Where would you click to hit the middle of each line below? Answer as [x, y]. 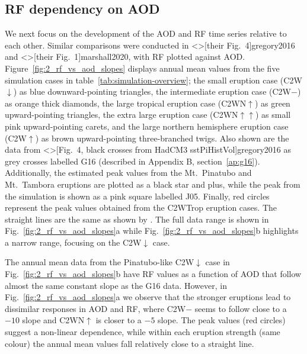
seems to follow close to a [241, 308]
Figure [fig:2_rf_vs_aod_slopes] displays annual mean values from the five [142, 68]
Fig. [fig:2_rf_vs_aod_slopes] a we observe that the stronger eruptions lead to [148, 297]
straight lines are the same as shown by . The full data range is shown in [137, 219]
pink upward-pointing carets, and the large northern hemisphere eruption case [147, 126]
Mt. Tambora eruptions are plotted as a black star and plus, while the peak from [153, 184]
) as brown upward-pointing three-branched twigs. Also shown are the [162, 138]
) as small [273, 115]
